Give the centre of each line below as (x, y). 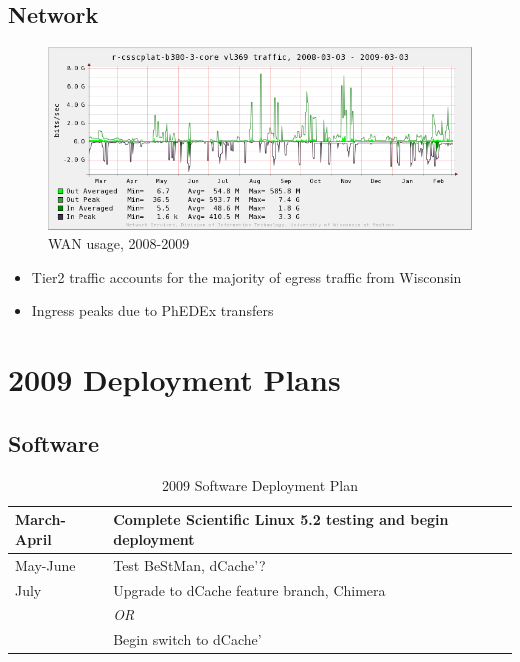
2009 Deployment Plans (174, 379)
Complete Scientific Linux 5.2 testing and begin (281, 519)
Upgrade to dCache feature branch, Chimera (249, 589)
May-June (45, 564)
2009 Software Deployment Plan (260, 484)
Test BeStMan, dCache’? (189, 564)
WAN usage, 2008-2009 (119, 243)
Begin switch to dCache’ (187, 639)
